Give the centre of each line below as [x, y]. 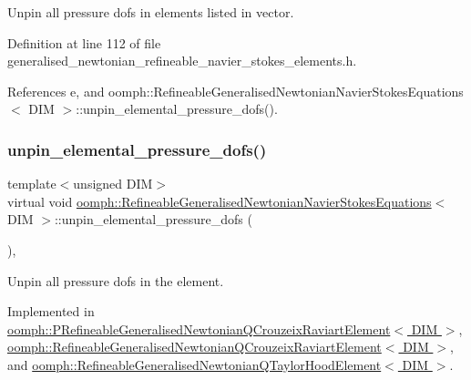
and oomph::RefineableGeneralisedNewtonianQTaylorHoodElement [195, 364]
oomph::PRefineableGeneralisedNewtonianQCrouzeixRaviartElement [199, 329]
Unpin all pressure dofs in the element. [116, 280]
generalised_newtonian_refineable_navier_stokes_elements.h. [182, 61]
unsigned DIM [113, 184]
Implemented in [51, 311]
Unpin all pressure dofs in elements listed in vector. [151, 12]
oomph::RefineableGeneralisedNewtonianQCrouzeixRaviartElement [195, 347]
